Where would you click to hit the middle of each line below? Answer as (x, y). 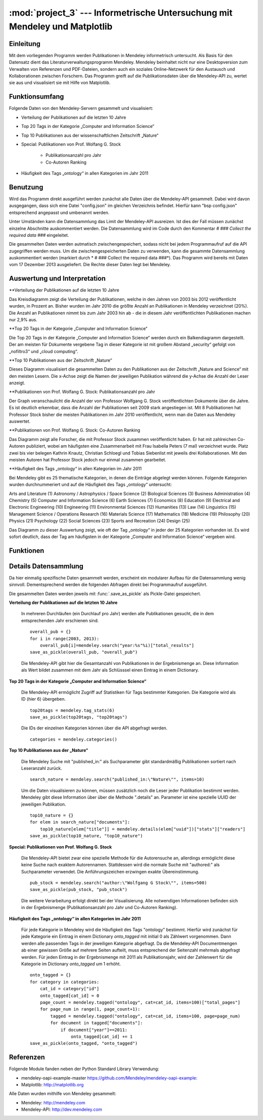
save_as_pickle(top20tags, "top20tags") (79, 717)
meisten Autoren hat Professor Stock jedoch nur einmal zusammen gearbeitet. (88, 459)
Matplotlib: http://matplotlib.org (52, 1084)
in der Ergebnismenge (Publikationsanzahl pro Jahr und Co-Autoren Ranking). (99, 908)
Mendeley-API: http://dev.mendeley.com (62, 1110)
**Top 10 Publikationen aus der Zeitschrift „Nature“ (60, 360)
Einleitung (25, 44)
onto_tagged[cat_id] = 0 (69, 996)
